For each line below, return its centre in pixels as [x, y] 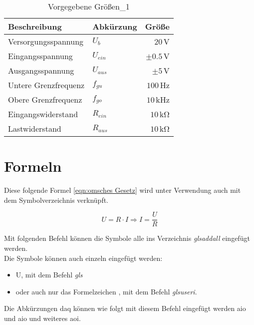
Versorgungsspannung [46, 41]
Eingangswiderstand [43, 114]
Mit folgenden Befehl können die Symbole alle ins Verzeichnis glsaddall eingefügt [127, 238]
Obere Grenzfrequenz [45, 99]
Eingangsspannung [40, 56]
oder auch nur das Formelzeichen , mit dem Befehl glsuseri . [106, 291]
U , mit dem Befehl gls [49, 275]
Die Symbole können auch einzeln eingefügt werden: [83, 258]
